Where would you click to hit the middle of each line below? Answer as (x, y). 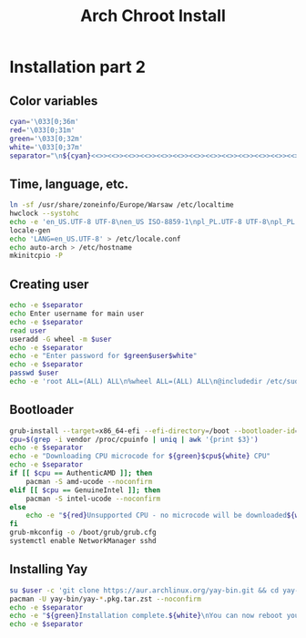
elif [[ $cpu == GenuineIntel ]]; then (85, 490)
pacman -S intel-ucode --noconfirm (93, 499)
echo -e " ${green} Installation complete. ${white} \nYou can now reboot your (156, 616)
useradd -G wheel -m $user (61, 339)
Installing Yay (49, 569)
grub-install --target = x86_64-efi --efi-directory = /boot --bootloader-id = (154, 431)
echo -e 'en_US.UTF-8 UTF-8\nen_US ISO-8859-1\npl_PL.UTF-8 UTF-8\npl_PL (153, 221)
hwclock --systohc (44, 214)
